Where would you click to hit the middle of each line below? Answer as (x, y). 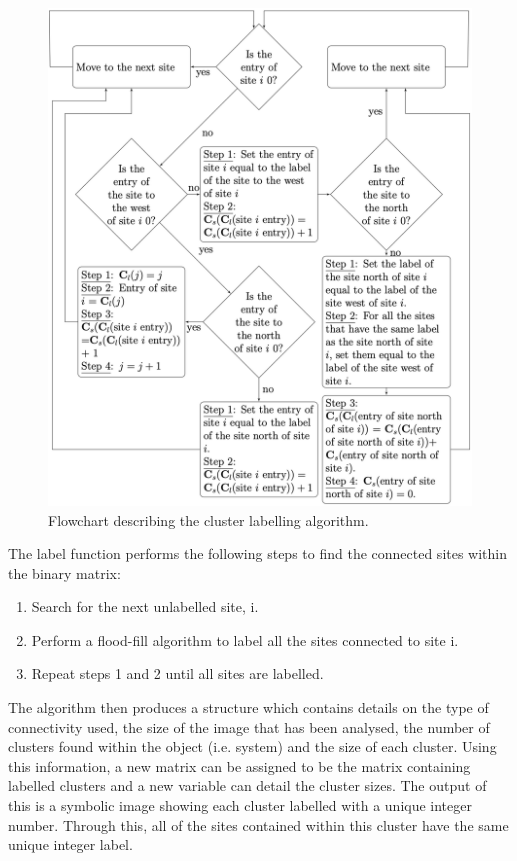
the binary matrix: (64, 572)
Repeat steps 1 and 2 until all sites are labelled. (177, 673)
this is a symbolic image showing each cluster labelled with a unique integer (240, 805)
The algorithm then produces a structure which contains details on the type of (248, 707)
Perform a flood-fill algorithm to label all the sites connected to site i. (245, 639)
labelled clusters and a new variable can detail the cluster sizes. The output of (247, 785)
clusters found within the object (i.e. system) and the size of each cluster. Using (252, 746)
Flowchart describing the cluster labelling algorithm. (208, 519)
